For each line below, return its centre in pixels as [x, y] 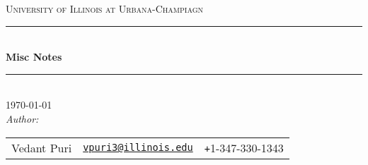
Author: [22, 118]
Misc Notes [34, 57]
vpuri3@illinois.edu [138, 148]
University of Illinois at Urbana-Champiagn [105, 8]
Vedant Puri [42, 147]
